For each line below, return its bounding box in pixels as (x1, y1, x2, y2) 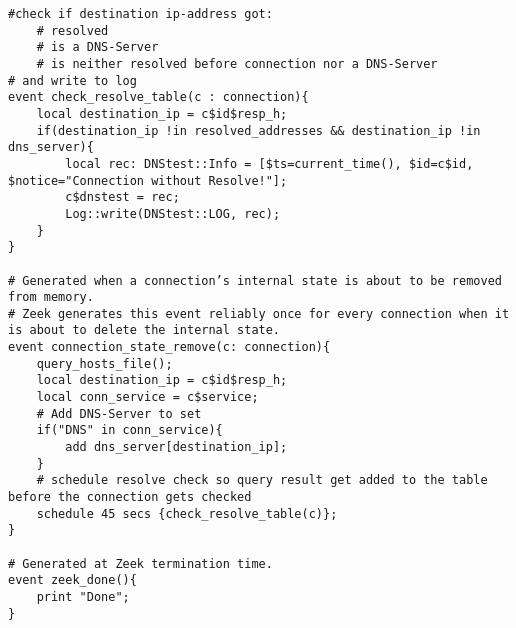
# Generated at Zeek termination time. (8, 556, 273, 571)
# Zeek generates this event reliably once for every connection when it (8, 306, 510, 321)
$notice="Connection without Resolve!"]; (8, 173, 288, 188)
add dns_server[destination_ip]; (65, 440, 288, 455)
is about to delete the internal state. (8, 323, 281, 338)
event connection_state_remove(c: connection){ (8, 340, 331, 355)
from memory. (8, 290, 94, 305)
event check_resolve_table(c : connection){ (8, 90, 309, 105)
